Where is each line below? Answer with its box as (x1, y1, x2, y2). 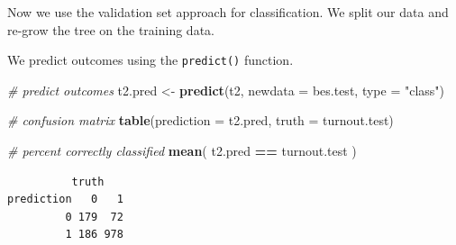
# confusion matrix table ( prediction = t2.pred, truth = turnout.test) (7, 111, 394, 130)
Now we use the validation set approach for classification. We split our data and (7, 3, 449, 21)
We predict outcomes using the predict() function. (7, 50, 294, 69)
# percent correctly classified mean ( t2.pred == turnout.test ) (7, 141, 357, 160)
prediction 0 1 (7, 193, 123, 206)
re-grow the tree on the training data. (7, 20, 214, 39)
